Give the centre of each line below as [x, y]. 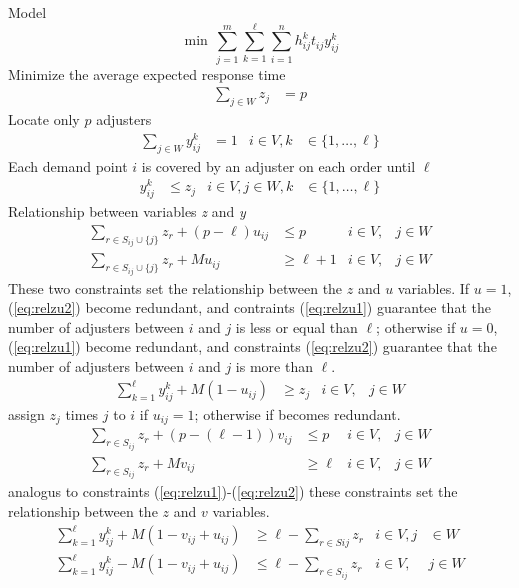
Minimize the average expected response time [147, 73]
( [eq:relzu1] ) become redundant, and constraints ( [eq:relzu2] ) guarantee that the [252, 346]
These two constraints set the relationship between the [175, 287]
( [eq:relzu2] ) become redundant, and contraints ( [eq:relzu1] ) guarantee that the [249, 307]
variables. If [433, 287]
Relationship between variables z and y [127, 211]
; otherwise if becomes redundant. [297, 413]
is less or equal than [296, 326]
